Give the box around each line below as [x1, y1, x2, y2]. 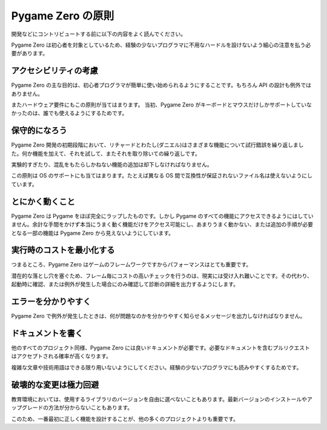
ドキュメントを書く [11, 328, 83, 339]
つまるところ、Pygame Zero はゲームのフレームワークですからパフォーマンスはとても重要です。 [11, 261, 252, 268]
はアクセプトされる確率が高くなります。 [11, 352, 111, 360]
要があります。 [11, 50, 48, 57]
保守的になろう [11, 125, 67, 136]
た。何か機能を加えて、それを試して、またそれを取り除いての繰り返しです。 [11, 150, 201, 157]
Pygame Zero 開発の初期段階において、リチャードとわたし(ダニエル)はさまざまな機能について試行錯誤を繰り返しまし [11, 141, 304, 148]
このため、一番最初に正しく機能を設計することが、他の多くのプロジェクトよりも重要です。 [11, 415, 239, 422]
